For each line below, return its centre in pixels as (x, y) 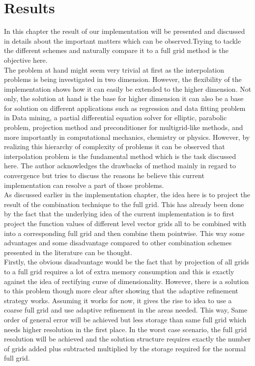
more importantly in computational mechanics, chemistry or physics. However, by (127, 137)
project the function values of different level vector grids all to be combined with (125, 223)
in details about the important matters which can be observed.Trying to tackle (123, 40)
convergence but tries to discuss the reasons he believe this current (104, 175)
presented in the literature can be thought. (68, 252)
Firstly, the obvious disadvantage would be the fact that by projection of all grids (127, 262)
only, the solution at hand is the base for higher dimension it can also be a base (124, 98)
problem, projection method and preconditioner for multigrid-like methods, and (124, 127)
